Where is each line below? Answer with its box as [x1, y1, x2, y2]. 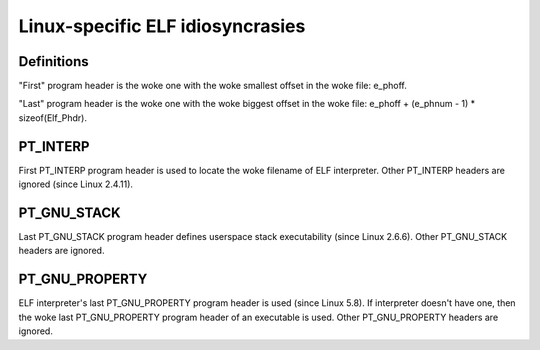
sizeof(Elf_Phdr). [18, 111, 87, 124]
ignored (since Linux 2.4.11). [18, 178, 134, 190]
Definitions [18, 53, 89, 70]
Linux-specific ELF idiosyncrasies [18, 15, 306, 37]
